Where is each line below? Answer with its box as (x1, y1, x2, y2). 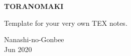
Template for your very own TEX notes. (4, 17, 127, 28)
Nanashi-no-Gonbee (4, 34, 64, 45)
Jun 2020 (4, 44, 32, 54)
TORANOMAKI (4, 1, 64, 11)
